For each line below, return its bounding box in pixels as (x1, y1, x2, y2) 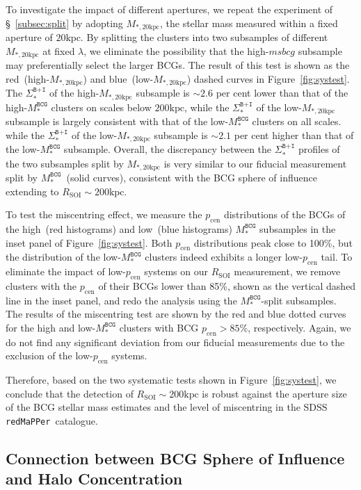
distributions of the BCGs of (223, 207, 346, 222)
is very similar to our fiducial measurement (163, 156, 347, 170)
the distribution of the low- (6, 250, 121, 264)
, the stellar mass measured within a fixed (159, 15, 338, 30)
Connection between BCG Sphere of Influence (6, 447, 345, 468)
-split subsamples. (261, 293, 337, 307)
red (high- (6, 71, 50, 85)
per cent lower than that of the (216, 85, 348, 100)
